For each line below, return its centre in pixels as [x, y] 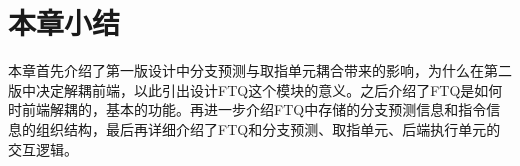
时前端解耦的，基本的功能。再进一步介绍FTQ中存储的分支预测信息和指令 [247, 109]
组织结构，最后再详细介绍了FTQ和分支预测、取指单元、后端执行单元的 [268, 128]
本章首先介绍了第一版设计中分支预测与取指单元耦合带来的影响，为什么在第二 [260, 70]
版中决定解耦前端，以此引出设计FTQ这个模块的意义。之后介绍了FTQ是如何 [255, 89]
